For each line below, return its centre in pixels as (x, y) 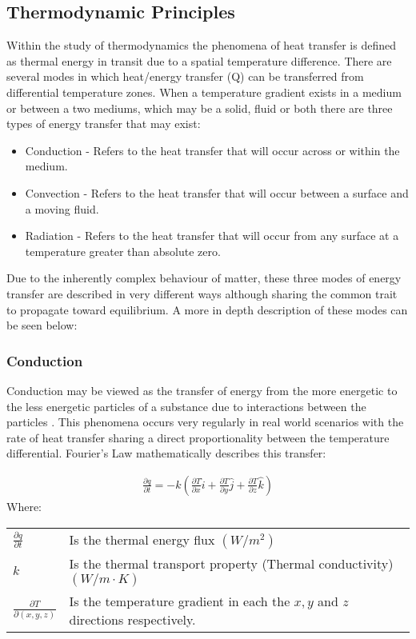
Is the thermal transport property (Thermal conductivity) (231, 563)
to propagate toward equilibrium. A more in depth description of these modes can (207, 309)
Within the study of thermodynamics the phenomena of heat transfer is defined (201, 45)
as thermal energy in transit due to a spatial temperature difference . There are (199, 60)
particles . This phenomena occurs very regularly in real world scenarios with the (205, 422)
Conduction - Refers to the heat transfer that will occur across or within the (212, 150)
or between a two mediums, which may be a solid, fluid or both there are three (200, 108)
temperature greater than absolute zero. (123, 251)
